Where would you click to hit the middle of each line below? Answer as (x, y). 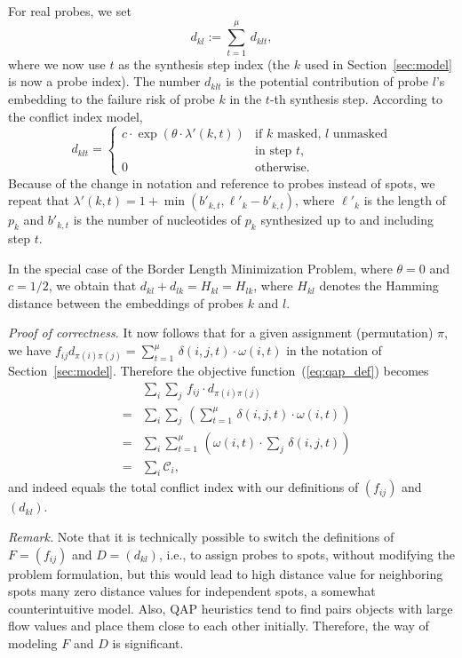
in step (274, 151)
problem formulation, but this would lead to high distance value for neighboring (226, 573)
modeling (33, 642)
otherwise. (283, 168)
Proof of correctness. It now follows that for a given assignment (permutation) (221, 333)
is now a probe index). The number (104, 81)
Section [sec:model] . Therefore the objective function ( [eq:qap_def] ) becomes (219, 371)
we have (30, 350)
